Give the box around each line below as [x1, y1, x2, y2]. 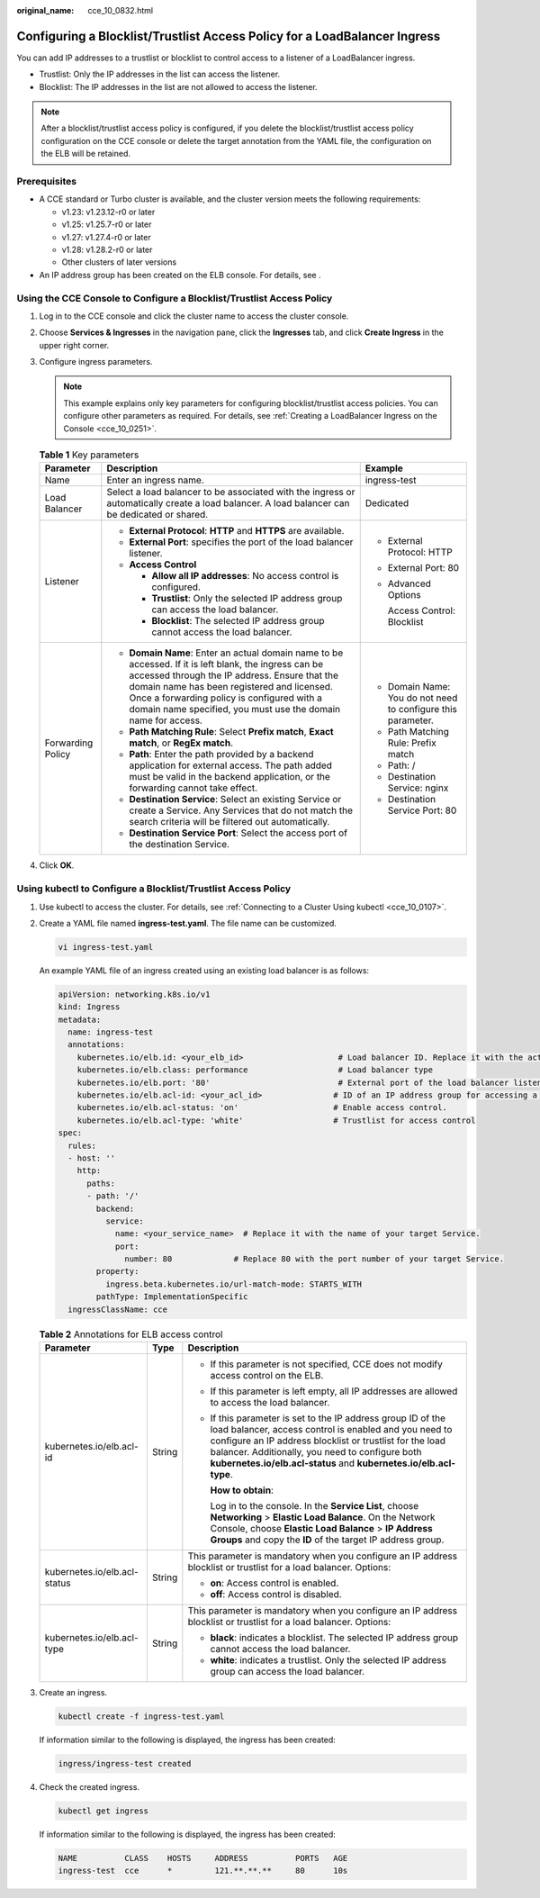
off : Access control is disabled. [210, 1587, 342, 1600]
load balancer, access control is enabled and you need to [210, 1423, 453, 1435]
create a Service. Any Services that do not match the [129, 804, 353, 817]
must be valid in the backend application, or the [129, 771, 330, 783]
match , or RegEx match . [129, 737, 234, 749]
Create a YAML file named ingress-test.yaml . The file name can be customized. [39, 917, 337, 928]
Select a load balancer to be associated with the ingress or [106, 486, 355, 499]
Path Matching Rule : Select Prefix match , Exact [129, 726, 334, 738]
